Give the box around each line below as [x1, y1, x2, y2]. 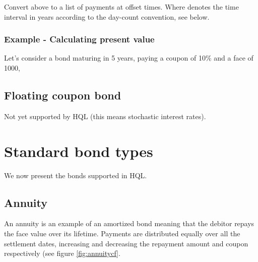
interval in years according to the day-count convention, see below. [4, 11, 210, 22]
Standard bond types [4, 140, 153, 161]
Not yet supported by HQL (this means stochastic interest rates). [4, 111, 206, 121]
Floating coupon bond [4, 87, 121, 102]
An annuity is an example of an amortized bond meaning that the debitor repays [4, 218, 254, 229]
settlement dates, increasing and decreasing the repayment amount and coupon [4, 238, 248, 248]
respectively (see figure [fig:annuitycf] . [4, 248, 120, 258]
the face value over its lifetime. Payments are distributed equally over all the [4, 228, 240, 238]
